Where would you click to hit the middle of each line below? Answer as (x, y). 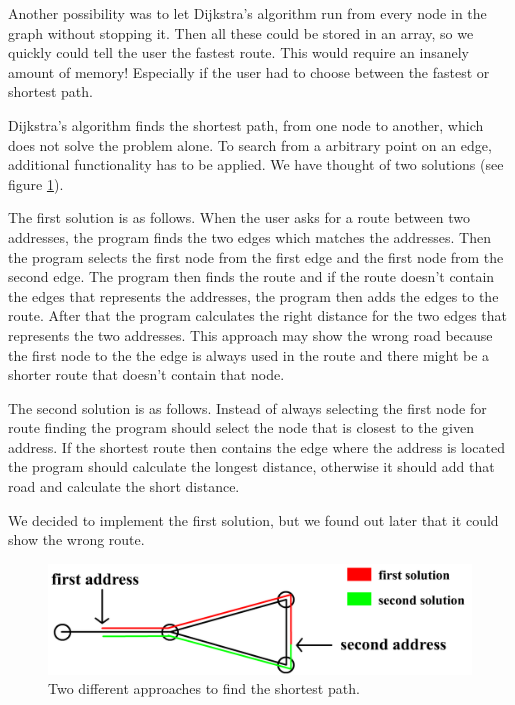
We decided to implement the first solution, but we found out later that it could (253, 519)
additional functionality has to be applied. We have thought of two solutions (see (256, 164)
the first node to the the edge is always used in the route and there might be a (249, 354)
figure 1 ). (36, 183)
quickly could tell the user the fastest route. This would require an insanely (238, 52)
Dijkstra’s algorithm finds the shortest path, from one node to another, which (246, 124)
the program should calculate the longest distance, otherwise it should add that (251, 466)
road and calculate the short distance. (124, 486)
